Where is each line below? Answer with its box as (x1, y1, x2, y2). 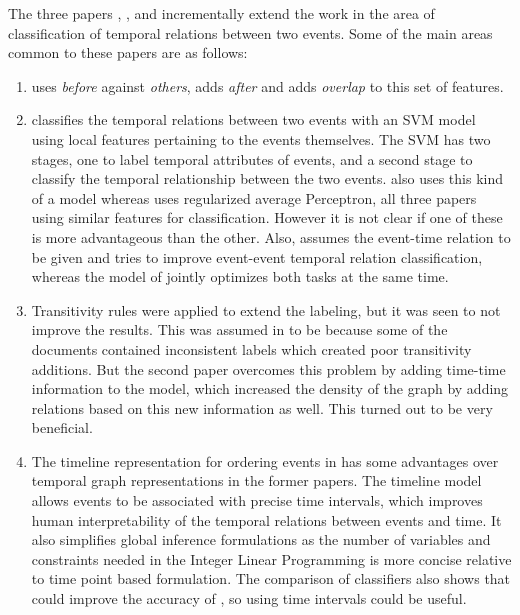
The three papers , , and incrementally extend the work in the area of (8, 3, 435, 23)
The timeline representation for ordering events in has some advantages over (31, 450, 499, 471)
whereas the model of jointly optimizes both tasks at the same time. (31, 266, 449, 287)
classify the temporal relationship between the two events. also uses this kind (31, 168, 504, 189)
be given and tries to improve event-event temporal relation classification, (31, 246, 483, 267)
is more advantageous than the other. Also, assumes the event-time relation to (31, 226, 511, 247)
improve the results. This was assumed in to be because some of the (31, 319, 448, 340)
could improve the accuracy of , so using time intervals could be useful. (31, 588, 467, 609)
